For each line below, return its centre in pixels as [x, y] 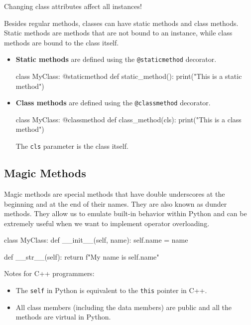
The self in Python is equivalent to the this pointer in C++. [111, 290]
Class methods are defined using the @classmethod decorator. [113, 103]
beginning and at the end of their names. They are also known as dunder [116, 203]
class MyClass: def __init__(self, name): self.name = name [96, 240]
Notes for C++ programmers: [49, 273]
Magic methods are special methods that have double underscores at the [115, 193]
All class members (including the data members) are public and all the [124, 307]
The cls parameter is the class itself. [72, 146]
